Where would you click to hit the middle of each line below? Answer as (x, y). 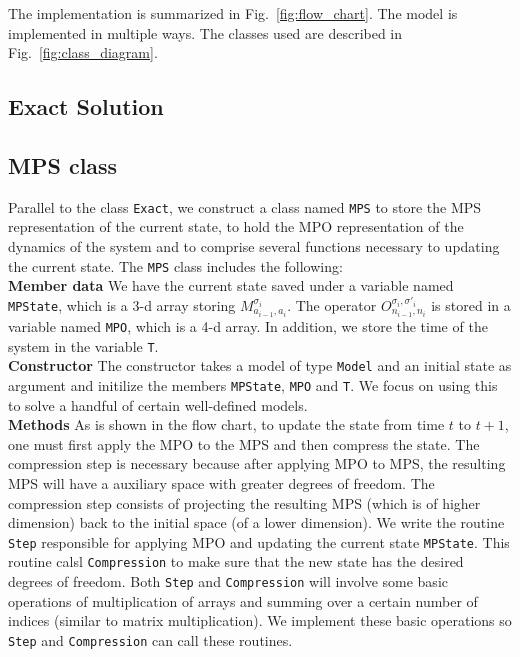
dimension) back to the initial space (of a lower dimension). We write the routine (256, 522)
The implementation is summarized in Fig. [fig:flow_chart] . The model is (233, 13)
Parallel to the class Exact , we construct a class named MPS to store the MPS (245, 206)
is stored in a (471, 304)
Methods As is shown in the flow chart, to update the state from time (226, 424)
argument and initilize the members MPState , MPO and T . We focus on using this (253, 384)
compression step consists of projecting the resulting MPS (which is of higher (244, 502)
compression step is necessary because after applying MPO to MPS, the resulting (257, 463)
